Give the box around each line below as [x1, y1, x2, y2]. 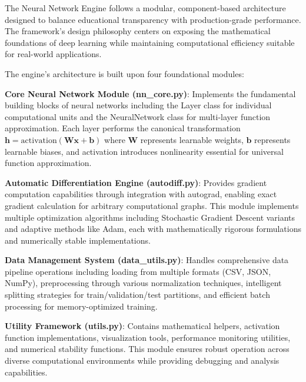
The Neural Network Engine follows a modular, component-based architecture [5, 2, 286, 14]
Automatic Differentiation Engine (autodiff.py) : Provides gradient [5, 176, 267, 188]
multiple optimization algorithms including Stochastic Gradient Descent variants [5, 211, 295, 223]
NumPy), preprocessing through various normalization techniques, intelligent [5, 277, 282, 289]
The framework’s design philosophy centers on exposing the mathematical [5, 25, 271, 37]
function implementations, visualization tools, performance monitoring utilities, [5, 331, 291, 343]
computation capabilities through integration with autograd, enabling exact [5, 188, 277, 200]
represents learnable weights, [140, 133, 244, 145]
